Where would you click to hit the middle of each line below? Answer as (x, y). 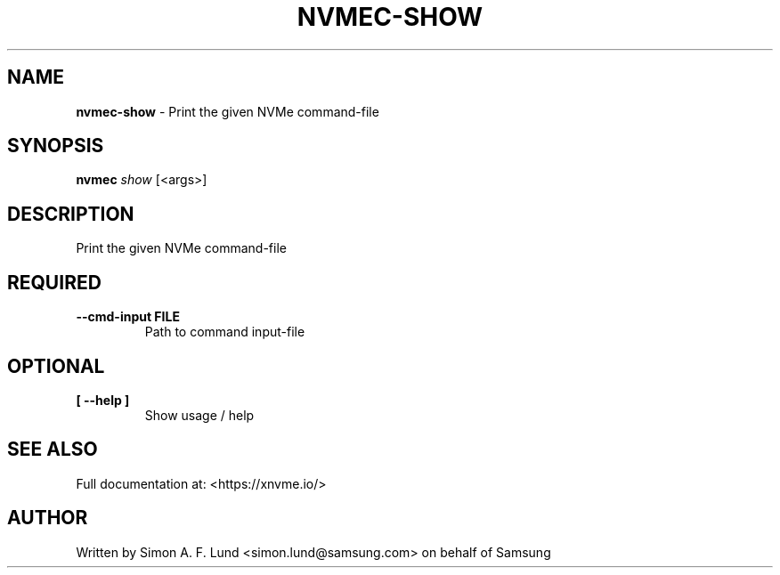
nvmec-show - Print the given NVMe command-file (227, 111)
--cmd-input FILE (128, 317)
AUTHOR (48, 518)
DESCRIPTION (71, 214)
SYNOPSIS (56, 146)
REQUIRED (54, 282)
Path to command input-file (225, 332)
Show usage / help (199, 415)
